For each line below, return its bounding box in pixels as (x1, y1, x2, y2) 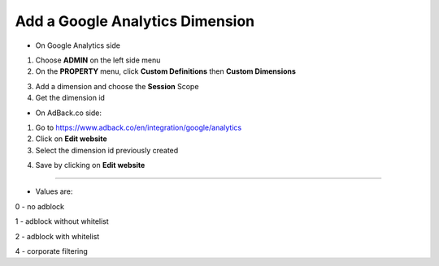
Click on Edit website (35, 134, 107, 144)
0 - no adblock (15, 201, 65, 211)
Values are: (35, 187, 73, 196)
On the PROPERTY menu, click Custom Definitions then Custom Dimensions (35, 66, 297, 76)
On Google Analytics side (35, 41, 121, 50)
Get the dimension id (35, 93, 106, 103)
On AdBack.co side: (35, 108, 102, 118)
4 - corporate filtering (15, 247, 89, 256)
